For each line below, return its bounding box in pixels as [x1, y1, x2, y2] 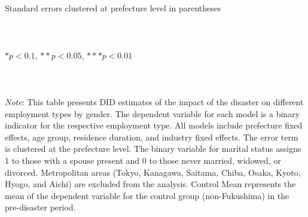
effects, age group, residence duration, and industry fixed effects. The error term [5, 130, 298, 143]
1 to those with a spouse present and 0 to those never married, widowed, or [5, 154, 281, 166]
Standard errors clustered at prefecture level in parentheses [5, 2, 221, 14]
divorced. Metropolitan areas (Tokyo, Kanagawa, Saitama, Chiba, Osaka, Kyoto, [5, 166, 301, 178]
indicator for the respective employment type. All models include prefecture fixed [5, 119, 303, 132]
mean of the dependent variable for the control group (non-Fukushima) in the [5, 189, 289, 201]
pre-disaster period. [5, 201, 76, 213]
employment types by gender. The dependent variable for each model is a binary [5, 107, 300, 120]
